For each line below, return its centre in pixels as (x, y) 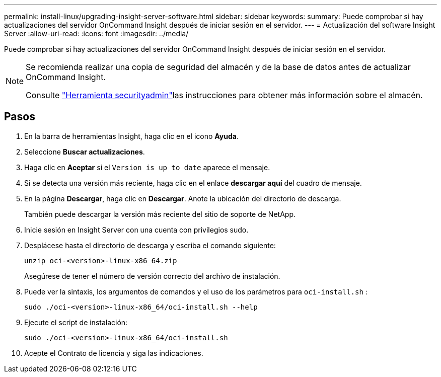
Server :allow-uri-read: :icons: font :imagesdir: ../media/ (96, 33)
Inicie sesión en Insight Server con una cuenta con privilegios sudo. (136, 230)
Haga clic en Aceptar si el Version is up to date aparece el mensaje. (147, 167)
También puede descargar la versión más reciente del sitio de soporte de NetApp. (160, 214)
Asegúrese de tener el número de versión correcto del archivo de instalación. (152, 276)
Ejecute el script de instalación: (76, 322)
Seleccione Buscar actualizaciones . (85, 152)
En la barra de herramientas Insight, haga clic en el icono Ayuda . (131, 136)
